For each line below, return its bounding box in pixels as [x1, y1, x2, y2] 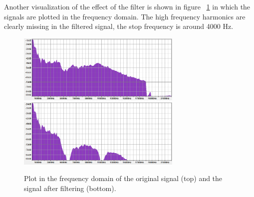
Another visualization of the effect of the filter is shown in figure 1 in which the [4, 1, 251, 11]
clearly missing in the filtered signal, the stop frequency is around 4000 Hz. [4, 21, 234, 31]
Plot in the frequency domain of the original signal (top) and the [24, 173, 223, 184]
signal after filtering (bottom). [24, 183, 116, 193]
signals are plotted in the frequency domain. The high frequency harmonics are [4, 11, 246, 21]
